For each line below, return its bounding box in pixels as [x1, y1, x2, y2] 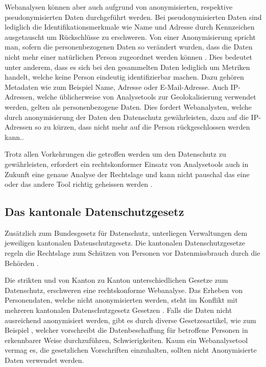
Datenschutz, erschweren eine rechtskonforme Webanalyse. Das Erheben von [5, 284, 243, 295]
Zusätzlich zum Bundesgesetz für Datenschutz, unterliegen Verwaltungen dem [5, 227, 248, 238]
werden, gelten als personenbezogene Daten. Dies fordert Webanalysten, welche [5, 101, 252, 112]
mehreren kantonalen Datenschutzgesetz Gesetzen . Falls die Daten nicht [5, 305, 232, 315]
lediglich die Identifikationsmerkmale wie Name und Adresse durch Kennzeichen [5, 21, 255, 32]
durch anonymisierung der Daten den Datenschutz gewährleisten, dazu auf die [5, 111, 249, 122]
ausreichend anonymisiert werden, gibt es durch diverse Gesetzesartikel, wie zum [5, 314, 256, 325]
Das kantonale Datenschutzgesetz [5, 204, 184, 219]
